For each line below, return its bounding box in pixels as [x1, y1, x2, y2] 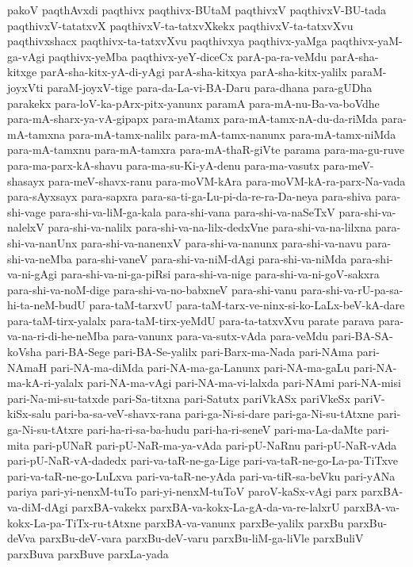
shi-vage [7, 203, 46, 220]
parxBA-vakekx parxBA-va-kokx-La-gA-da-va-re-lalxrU [71, 499, 340, 515]
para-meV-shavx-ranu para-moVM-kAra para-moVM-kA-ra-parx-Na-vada [48, 172, 406, 189]
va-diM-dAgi [7, 499, 68, 515]
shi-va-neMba [7, 250, 72, 266]
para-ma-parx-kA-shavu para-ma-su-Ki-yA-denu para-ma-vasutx [7, 156, 319, 173]
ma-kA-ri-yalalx [7, 374, 84, 391]
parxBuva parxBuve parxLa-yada [7, 545, 169, 561]
